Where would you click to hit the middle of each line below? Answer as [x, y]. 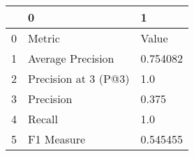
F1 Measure [57, 139]
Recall [43, 119]
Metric [44, 38]
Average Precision [71, 58]
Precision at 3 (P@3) [79, 78]
